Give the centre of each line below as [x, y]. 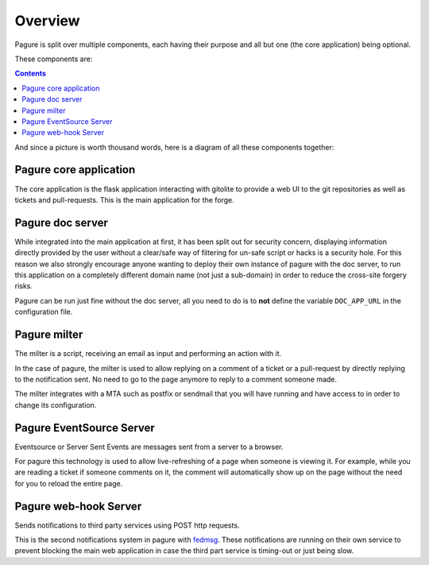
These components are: [54, 59]
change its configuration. [56, 404]
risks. [24, 286]
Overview [47, 21]
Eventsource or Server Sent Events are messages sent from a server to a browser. [149, 447]
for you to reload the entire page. [69, 483]
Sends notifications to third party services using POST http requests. [127, 525]
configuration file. [44, 312]
